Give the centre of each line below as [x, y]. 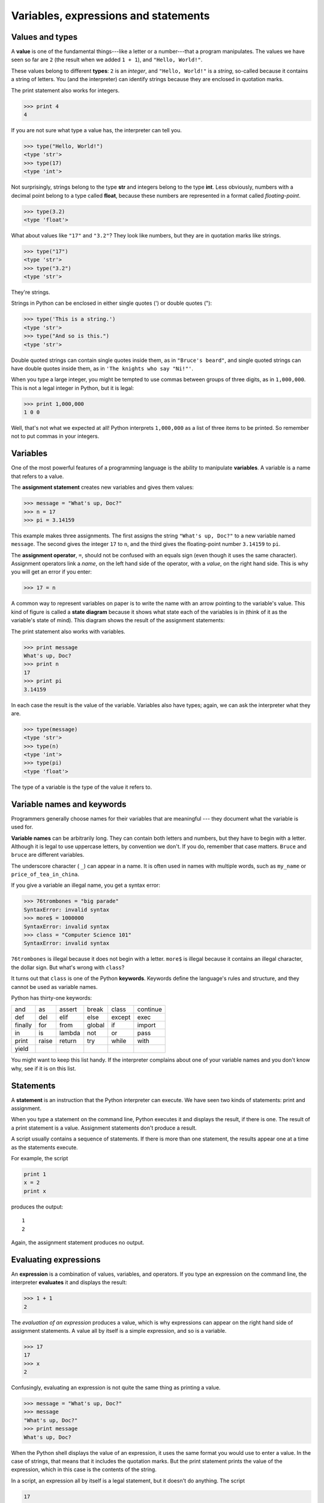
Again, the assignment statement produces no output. [78, 1242]
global [96, 1025]
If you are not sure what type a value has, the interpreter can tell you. [97, 130]
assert [68, 1009]
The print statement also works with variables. [68, 631]
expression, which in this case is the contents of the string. [84, 1469]
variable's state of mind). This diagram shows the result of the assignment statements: [118, 620]
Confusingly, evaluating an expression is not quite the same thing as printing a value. [116, 1388]
